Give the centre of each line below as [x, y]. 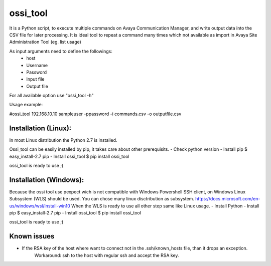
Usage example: [26, 105]
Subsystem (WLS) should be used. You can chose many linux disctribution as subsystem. [102, 199]
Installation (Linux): [40, 128]
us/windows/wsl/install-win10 [40, 206]
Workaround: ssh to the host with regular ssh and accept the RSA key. [107, 255]
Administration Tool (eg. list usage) [45, 42]
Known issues [32, 236]
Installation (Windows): [47, 180]
